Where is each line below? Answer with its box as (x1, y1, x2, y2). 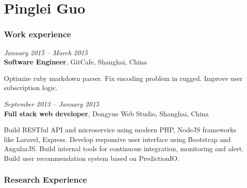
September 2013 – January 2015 (4, 98, 99, 109)
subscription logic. (4, 82, 58, 93)
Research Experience (4, 173, 87, 186)
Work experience (4, 28, 71, 40)
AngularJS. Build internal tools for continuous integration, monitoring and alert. (4, 143, 244, 154)
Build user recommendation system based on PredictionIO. (4, 153, 180, 163)
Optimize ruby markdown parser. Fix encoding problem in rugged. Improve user (4, 73, 243, 83)
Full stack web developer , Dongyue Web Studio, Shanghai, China (4, 108, 209, 118)
